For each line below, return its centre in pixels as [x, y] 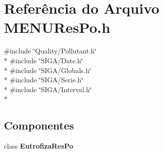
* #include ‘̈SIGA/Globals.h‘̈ [48, 70]
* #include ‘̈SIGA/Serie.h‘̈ [44, 80]
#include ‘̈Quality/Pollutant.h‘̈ [50, 51]
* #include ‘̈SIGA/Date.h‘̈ [44, 60]
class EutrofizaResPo [39, 146]
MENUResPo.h [57, 27]
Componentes [39, 125]
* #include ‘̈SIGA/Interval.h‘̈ [48, 89]
